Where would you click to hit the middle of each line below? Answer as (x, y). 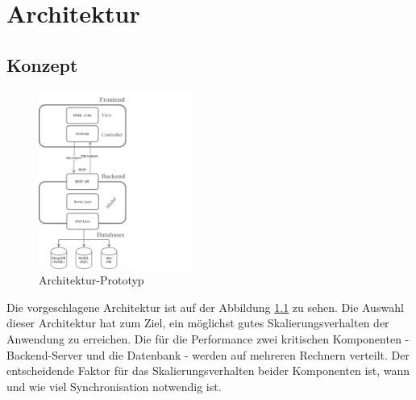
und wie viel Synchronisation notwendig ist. (114, 386)
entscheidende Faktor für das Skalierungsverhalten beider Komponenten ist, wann (208, 371)
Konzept (42, 64)
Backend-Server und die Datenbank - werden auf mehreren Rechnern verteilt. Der (208, 354)
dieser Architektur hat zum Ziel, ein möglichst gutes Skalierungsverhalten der (198, 323)
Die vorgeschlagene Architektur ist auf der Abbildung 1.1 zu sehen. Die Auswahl (205, 307)
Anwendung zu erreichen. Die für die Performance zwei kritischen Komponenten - (208, 338)
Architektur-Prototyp (92, 280)
